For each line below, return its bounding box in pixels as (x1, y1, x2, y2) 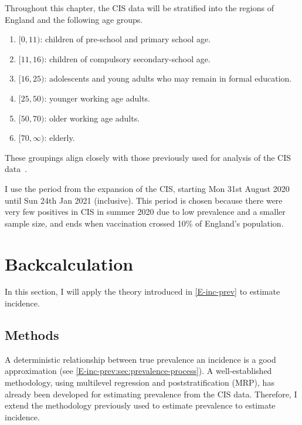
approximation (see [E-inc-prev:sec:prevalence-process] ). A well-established (5, 365, 272, 377)
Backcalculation (5, 251, 134, 275)
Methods (5, 326, 59, 344)
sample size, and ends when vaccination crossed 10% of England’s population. (5, 217, 284, 229)
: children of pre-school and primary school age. (40, 33, 211, 45)
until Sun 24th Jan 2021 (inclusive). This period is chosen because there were (5, 194, 283, 206)
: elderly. (44, 131, 75, 144)
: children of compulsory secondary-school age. (44, 52, 211, 65)
